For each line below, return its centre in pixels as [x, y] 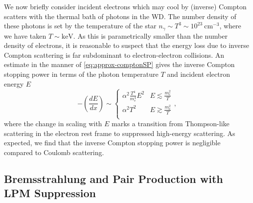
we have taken [25, 35]
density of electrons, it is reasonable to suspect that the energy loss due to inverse [126, 45]
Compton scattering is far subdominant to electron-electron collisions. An [114, 55]
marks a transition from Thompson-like [171, 124]
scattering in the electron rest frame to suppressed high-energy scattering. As [120, 133]
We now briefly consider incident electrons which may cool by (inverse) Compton [125, 6]
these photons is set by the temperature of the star [80, 26]
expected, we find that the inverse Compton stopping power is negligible [112, 143]
